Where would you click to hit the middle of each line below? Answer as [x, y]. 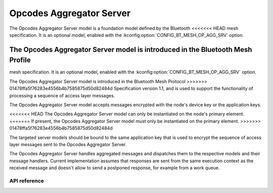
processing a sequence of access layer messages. [62, 95]
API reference [27, 180]
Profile [20, 60]
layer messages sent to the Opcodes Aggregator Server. [68, 144]
